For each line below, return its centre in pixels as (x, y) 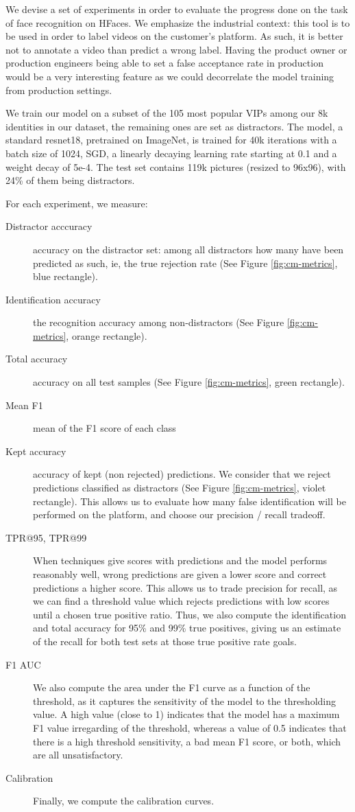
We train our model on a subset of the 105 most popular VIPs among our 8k (167, 113)
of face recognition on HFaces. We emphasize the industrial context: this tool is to (178, 22)
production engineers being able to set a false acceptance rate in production (164, 63)
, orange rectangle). (107, 335)
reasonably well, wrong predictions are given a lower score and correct (180, 574)
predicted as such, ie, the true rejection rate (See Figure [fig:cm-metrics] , (185, 263)
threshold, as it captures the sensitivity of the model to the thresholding (184, 700)
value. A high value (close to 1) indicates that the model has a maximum (186, 714)
